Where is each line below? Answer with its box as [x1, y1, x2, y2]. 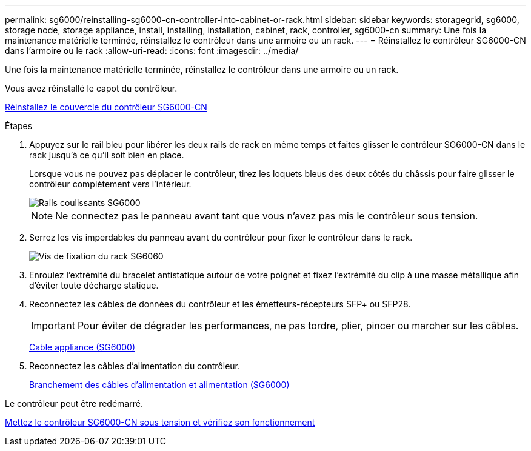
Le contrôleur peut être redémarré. [5, 398, 143, 409]
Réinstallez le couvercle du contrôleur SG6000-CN [5, 102, 207, 112]
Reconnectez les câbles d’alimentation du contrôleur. [29, 361, 241, 371]
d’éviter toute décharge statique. [29, 280, 159, 290]
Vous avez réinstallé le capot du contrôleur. [5, 83, 178, 93]
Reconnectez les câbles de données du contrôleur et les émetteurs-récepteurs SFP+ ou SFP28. [29, 299, 411, 309]
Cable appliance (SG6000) [29, 342, 135, 352]
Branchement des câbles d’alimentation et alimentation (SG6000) [29, 379, 290, 390]
